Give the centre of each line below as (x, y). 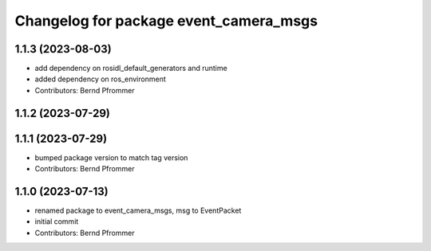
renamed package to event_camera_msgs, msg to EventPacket (138, 210)
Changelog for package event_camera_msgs (166, 21)
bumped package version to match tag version (111, 157)
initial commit (57, 222)
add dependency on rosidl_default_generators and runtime (131, 69)
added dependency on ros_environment (101, 79)
